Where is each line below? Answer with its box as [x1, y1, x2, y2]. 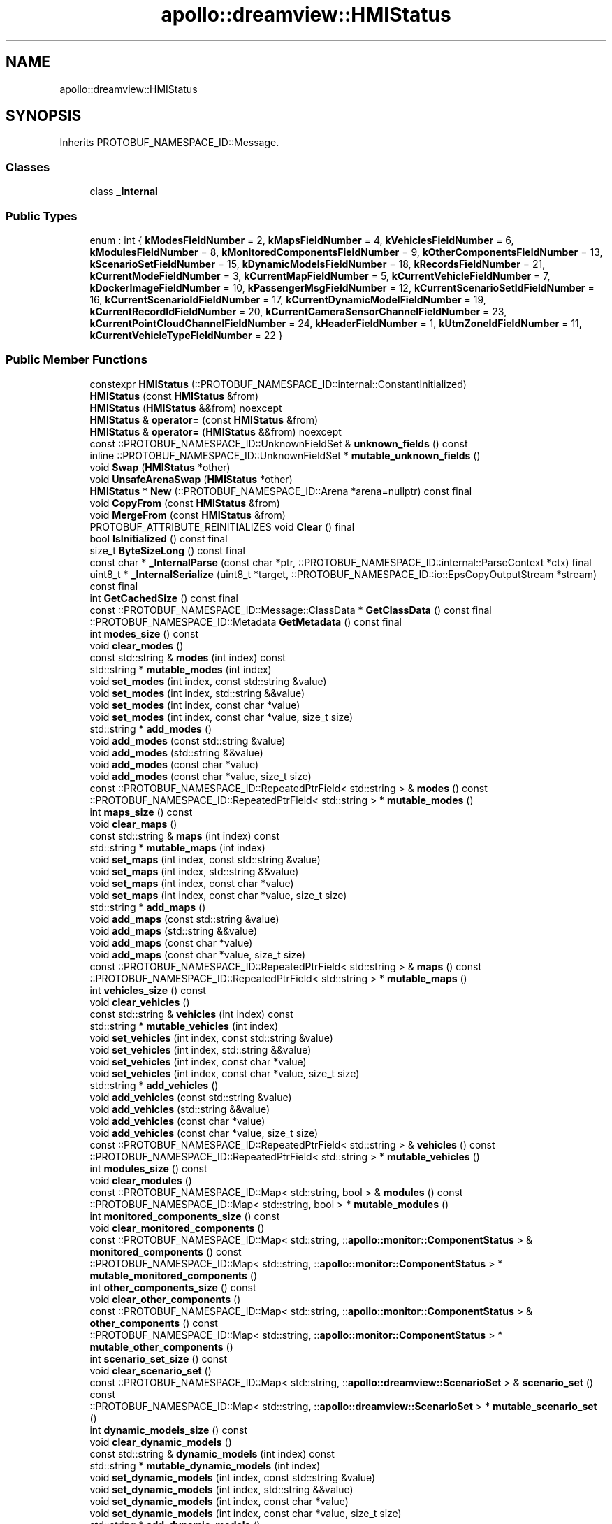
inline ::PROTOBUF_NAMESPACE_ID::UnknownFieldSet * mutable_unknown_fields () [89, 449, 481, 461]
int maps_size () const [89, 805, 193, 818]
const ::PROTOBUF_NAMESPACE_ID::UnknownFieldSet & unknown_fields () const [89, 437, 468, 450]
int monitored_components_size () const [89, 1209, 280, 1222]
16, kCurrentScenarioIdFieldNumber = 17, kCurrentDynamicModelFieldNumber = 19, [89, 293, 486, 305]
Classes [6, 159, 50, 174]
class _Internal [89, 185, 158, 198]
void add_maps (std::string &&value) [89, 924, 258, 937]
